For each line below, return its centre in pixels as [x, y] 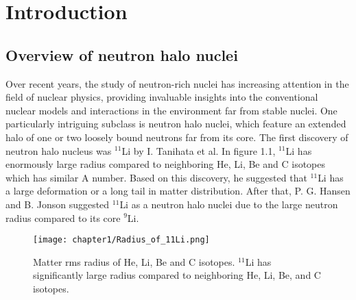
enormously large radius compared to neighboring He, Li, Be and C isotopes [166, 164]
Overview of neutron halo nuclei [122, 54]
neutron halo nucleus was [59, 150]
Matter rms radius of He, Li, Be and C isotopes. [134, 261]
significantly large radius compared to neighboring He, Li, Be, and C [177, 275]
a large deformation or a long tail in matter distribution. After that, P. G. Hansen [178, 191]
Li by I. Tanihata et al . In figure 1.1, [199, 150]
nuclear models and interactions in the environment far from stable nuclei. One [171, 110]
